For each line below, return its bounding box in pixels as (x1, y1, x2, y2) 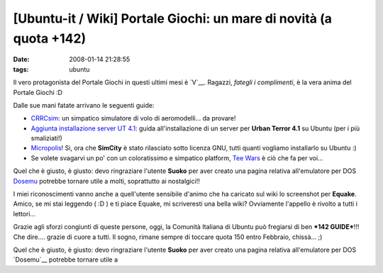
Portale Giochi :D (13, 88, 63, 96)
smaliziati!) (30, 134, 63, 143)
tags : (13, 65, 29, 74)
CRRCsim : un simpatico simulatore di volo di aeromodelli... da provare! (30, 114, 237, 123)
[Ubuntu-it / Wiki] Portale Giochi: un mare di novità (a (13, 11, 333, 26)
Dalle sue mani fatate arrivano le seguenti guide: (13, 101, 155, 109)
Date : (13, 55, 30, 64)
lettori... (13, 209, 35, 218)
